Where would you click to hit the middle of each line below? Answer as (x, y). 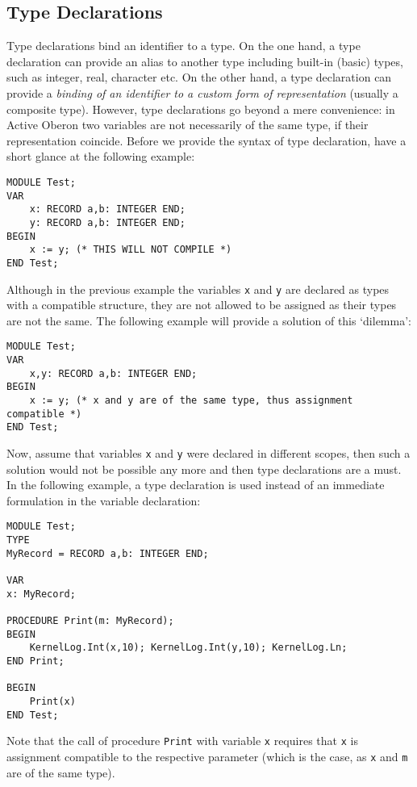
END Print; (35, 661)
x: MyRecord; (41, 594)
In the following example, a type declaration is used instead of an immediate (196, 485)
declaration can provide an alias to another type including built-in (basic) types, (205, 61)
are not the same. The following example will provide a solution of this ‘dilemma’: (209, 320)
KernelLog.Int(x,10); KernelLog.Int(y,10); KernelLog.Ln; (188, 648)
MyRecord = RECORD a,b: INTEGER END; (108, 553)
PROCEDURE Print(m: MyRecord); (90, 621)
